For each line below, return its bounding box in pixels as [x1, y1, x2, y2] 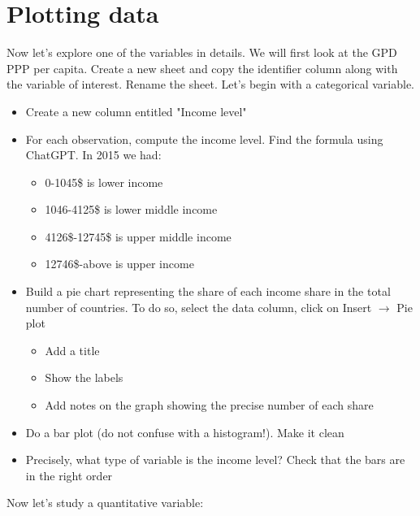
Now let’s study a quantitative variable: [6, 494, 204, 511]
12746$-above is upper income [45, 255, 194, 272]
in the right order [25, 466, 113, 483]
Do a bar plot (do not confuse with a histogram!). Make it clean [25, 423, 344, 440]
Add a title [45, 341, 100, 358]
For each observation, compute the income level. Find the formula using [25, 130, 383, 147]
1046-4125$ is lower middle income [45, 201, 218, 218]
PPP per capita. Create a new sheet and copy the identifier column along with [6, 59, 398, 76]
